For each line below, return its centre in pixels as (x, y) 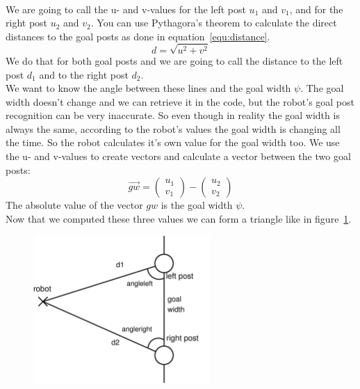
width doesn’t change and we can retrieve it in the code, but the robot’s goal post (180, 101)
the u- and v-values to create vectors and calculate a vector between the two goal (178, 156)
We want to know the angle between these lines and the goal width (148, 88)
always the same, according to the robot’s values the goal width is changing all (173, 128)
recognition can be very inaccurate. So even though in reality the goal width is (173, 115)
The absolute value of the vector (74, 205)
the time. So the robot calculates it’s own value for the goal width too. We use (173, 142)
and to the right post (84, 74)
